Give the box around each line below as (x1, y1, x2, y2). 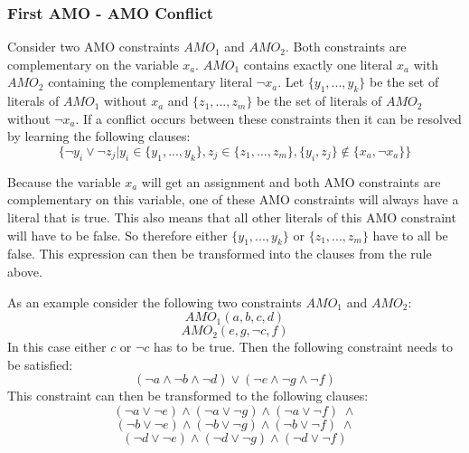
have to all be (372, 225, 448, 244)
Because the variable (7, 172, 121, 191)
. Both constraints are (285, 37, 407, 56)
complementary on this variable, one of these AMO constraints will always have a (7, 190, 459, 209)
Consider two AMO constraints (7, 37, 180, 56)
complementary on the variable (7, 54, 179, 73)
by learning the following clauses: (7, 127, 191, 146)
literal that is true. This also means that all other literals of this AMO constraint (7, 207, 456, 226)
